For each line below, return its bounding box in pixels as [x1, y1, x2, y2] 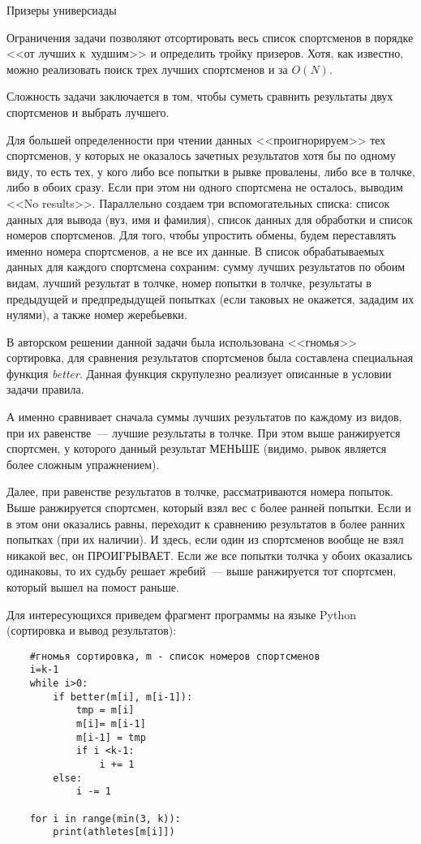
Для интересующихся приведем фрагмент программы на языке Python [6, 605, 357, 622]
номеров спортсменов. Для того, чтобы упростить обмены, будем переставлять [6, 226, 397, 243]
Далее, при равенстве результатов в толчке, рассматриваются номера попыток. [6, 483, 393, 500]
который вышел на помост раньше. [6, 579, 179, 595]
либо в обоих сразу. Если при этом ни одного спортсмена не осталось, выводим [6, 179, 403, 196]
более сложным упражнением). [6, 455, 160, 472]
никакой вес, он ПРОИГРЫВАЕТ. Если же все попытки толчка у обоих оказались [6, 546, 413, 563]
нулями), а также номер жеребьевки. [6, 306, 187, 323]
